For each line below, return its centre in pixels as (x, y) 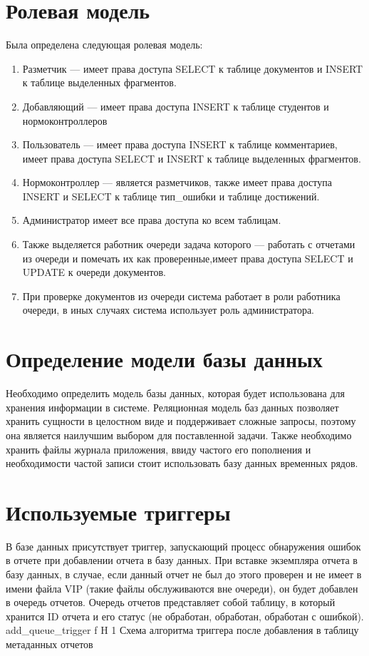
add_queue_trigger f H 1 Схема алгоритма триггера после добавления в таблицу (182, 630)
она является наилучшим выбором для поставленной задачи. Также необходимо (179, 435)
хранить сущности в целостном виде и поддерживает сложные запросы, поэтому (181, 421)
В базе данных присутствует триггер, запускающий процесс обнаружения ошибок (183, 546)
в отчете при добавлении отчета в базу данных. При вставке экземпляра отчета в (182, 560)
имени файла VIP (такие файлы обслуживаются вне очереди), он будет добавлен (182, 588)
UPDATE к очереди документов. (94, 272)
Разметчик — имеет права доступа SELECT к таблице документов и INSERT (193, 68)
